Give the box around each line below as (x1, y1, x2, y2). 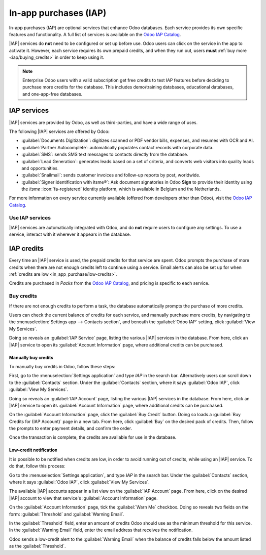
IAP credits (9, 245, 44, 253)
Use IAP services (9, 214, 51, 221)
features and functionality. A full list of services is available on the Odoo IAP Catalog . (9, 31, 181, 37)
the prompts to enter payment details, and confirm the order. (9, 426, 133, 431)
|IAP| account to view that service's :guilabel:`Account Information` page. (9, 495, 158, 501)
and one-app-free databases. (22, 91, 83, 97)
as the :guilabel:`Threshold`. (9, 543, 66, 549)
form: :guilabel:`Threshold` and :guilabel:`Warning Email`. (9, 511, 125, 517)
